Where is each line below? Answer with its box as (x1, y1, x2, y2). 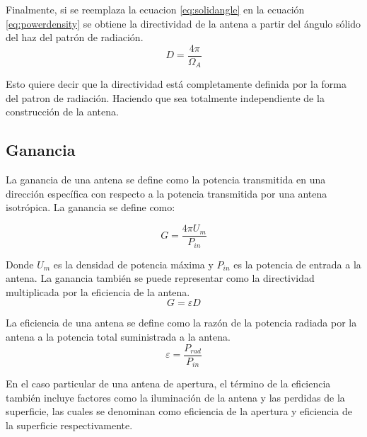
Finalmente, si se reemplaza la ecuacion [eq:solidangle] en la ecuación (6, 2, 305, 16)
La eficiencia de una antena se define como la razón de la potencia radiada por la (6, 315, 357, 330)
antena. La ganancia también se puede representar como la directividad (6, 271, 315, 285)
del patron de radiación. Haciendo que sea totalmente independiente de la (6, 90, 325, 105)
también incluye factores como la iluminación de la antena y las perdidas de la (6, 390, 345, 404)
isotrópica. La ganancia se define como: (6, 200, 175, 215)
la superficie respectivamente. (6, 417, 133, 432)
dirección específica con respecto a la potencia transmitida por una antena (6, 186, 327, 200)
